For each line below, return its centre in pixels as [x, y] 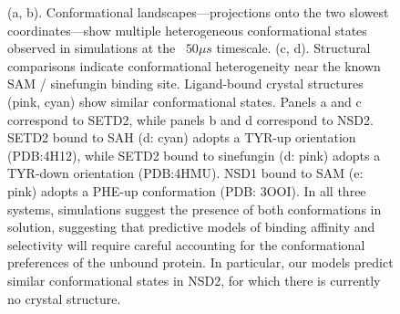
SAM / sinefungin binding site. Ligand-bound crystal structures [185, 84]
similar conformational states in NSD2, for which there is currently [194, 280]
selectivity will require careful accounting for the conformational [186, 244]
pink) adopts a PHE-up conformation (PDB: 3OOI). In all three [187, 190]
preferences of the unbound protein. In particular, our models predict [200, 262]
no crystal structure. [64, 298]
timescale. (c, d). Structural [293, 48]
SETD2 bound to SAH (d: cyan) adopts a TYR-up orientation [182, 137]
